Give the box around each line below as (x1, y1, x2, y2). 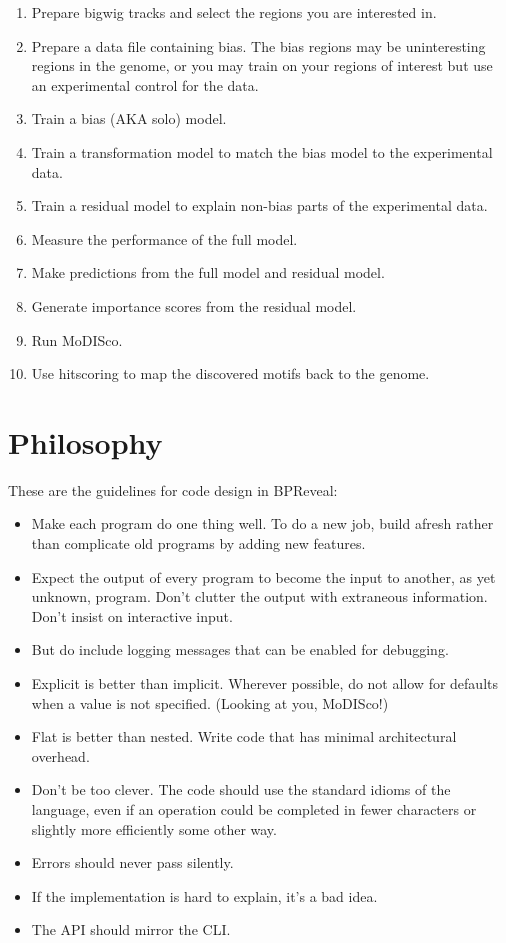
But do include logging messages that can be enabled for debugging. (31, 639, 449, 660)
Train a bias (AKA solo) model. (31, 108, 227, 129)
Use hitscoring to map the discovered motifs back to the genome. (31, 363, 430, 384)
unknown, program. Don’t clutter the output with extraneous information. (31, 586, 488, 607)
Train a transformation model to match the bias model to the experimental (31, 141, 493, 162)
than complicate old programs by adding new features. (31, 533, 366, 554)
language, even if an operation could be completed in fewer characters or (31, 798, 477, 819)
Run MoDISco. (31, 329, 123, 350)
